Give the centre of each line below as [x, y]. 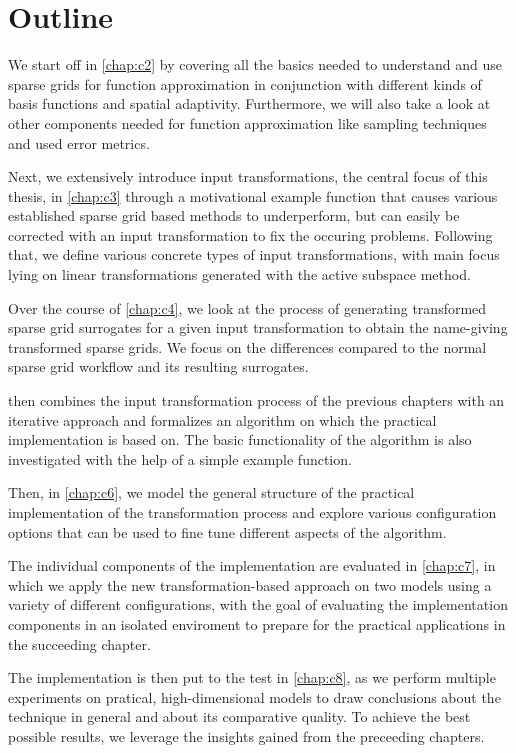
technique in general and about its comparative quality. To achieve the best [239, 716]
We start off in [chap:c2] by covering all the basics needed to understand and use [255, 64]
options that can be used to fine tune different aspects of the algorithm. [227, 531]
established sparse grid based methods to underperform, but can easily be [234, 215]
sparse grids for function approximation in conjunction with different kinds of [245, 83]
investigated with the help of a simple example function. [180, 458]
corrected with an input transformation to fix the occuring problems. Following [250, 234]
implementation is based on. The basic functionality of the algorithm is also [240, 439]
